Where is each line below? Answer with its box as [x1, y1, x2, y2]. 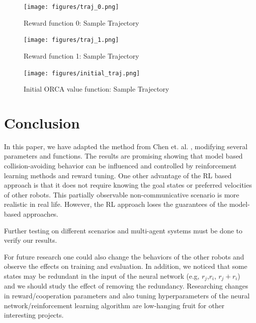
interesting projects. [4, 310, 64, 320]
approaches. [23, 209, 59, 219]
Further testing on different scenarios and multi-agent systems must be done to [4, 225, 243, 235]
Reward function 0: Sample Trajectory [24, 17, 139, 28]
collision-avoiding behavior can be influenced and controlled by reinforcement [4, 161, 237, 171]
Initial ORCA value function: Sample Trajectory [24, 84, 169, 94]
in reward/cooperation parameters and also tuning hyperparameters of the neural [4, 291, 250, 301]
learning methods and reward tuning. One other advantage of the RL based [4, 170, 232, 180]
